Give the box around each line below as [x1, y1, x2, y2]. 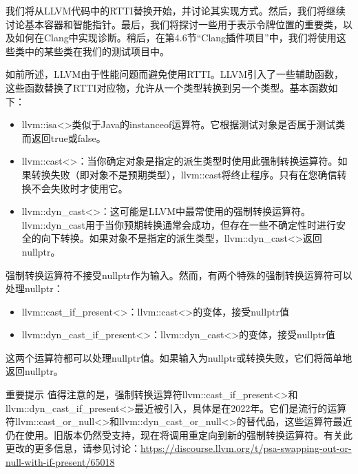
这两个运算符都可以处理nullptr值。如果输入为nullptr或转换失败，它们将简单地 [6, 350, 352, 364]
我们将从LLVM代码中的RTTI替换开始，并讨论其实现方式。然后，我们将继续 [6, 3, 346, 17]
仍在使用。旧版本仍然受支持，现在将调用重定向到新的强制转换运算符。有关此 [6, 427, 352, 442]
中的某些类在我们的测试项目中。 [24, 43, 169, 58]
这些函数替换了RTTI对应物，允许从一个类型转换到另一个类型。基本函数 [6, 80, 328, 94]
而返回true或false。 [21, 130, 106, 145]
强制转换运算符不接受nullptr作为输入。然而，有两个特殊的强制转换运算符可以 [6, 267, 352, 282]
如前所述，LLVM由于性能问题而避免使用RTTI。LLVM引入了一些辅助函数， [6, 67, 344, 81]
